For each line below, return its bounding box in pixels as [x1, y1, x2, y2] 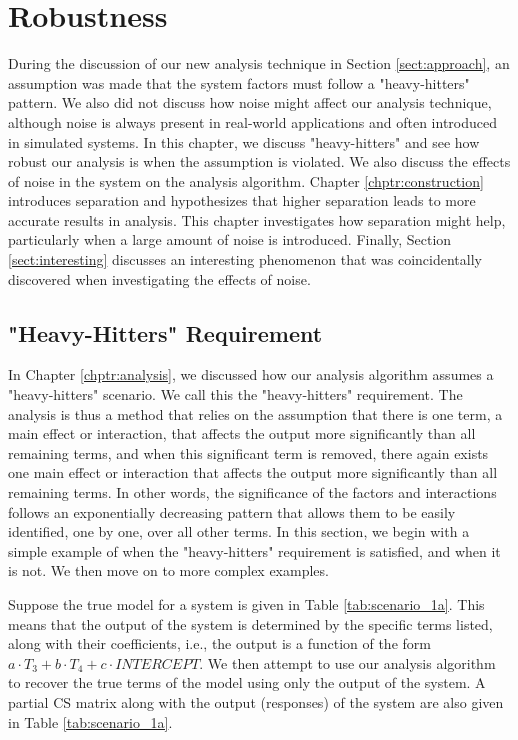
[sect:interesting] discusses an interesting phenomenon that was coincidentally [8, 249, 482, 270]
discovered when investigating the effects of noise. [8, 268, 311, 289]
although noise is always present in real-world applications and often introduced [8, 111, 498, 132]
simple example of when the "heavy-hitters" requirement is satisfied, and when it [8, 540, 501, 561]
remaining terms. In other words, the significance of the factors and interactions [8, 482, 497, 503]
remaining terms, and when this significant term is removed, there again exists [8, 442, 489, 463]
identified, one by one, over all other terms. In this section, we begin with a [8, 521, 470, 542]
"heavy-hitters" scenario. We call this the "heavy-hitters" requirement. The [8, 384, 463, 405]
